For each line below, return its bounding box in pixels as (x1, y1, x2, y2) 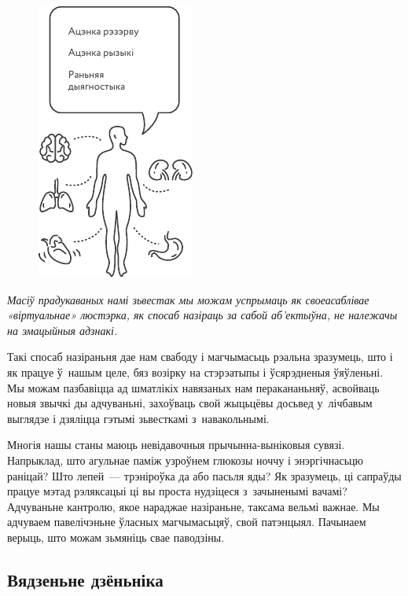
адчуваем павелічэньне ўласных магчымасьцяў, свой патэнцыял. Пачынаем (7, 513, 366, 530)
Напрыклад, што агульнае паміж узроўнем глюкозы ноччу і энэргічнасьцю (7, 451, 363, 468)
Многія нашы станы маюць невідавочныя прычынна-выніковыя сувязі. (7, 436, 345, 453)
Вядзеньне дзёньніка (7, 567, 164, 591)
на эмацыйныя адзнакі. (7, 322, 118, 338)
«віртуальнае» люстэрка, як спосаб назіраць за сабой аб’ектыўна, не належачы (7, 307, 398, 323)
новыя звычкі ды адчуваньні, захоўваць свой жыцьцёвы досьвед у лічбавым (7, 395, 373, 411)
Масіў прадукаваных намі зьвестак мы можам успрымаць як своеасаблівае (7, 291, 369, 307)
